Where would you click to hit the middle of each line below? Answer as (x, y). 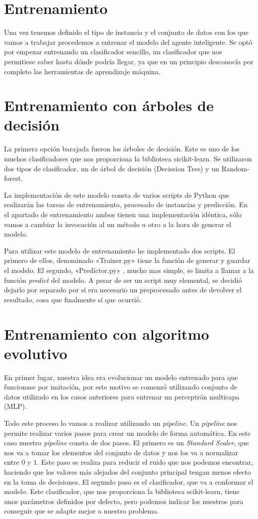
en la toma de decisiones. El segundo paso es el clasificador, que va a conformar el (129, 481)
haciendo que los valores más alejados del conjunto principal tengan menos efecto (128, 471)
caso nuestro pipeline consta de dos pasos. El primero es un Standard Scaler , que (127, 443)
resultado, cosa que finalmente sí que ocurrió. (73, 299)
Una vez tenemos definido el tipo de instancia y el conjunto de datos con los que (126, 32)
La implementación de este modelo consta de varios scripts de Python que (117, 195)
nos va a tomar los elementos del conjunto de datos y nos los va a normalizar (121, 452)
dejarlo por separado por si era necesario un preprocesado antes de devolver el (123, 290)
